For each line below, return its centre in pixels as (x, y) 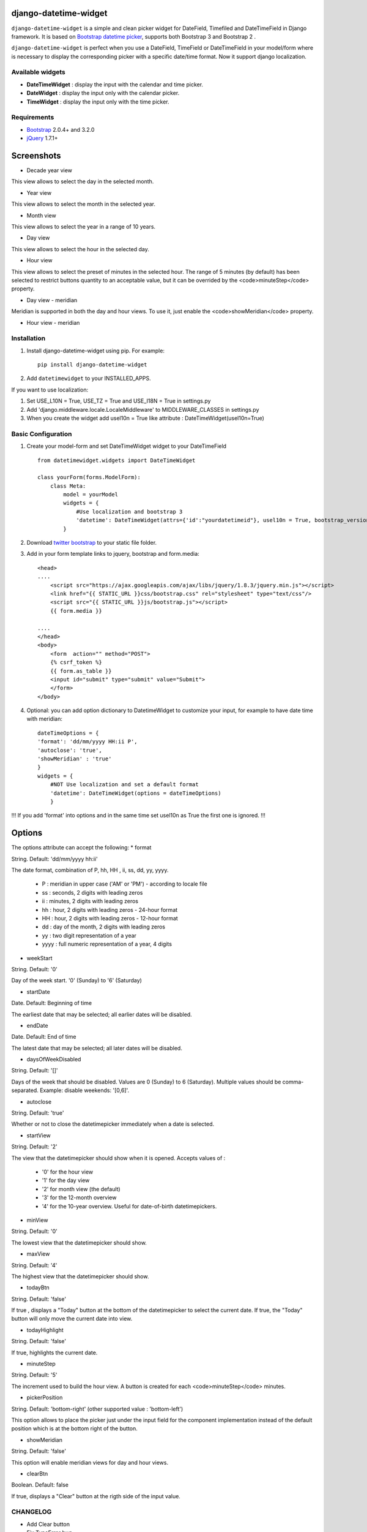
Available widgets (38, 72)
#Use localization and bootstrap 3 (129, 511)
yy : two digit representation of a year (89, 935)
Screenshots (36, 155)
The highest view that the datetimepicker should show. (80, 1276)
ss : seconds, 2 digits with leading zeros (92, 892)
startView (39, 1135)
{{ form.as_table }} (81, 671)
